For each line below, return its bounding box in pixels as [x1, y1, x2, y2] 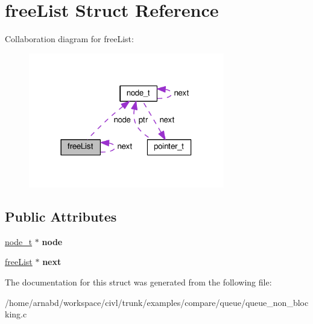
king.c [5, 308, 27, 320]
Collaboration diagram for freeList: [5, 33, 134, 45]
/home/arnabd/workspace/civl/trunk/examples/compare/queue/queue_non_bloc [5, 296, 309, 308]
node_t [5, 235, 33, 248]
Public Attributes [5, 207, 117, 226]
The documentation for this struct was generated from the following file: [5, 276, 272, 288]
